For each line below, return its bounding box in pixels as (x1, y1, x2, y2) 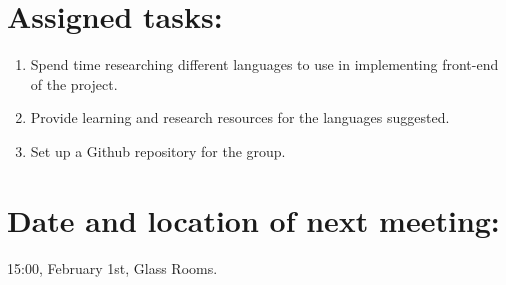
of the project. (30, 73, 118, 94)
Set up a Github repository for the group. (30, 140, 286, 161)
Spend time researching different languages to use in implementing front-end (30, 54, 499, 75)
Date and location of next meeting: (7, 199, 500, 240)
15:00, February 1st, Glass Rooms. (7, 257, 218, 278)
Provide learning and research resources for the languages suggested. (30, 107, 450, 128)
